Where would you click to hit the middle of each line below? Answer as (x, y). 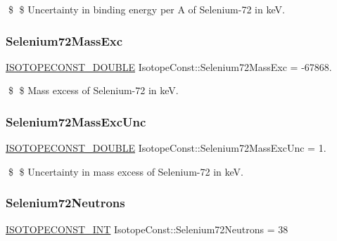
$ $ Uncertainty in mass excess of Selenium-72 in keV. (126, 171)
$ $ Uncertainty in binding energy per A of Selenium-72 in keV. (146, 9)
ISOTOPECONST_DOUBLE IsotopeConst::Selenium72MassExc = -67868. (169, 66)
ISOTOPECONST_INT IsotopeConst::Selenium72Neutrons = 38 (147, 229)
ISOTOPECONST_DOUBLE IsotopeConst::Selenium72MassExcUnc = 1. (166, 148)
